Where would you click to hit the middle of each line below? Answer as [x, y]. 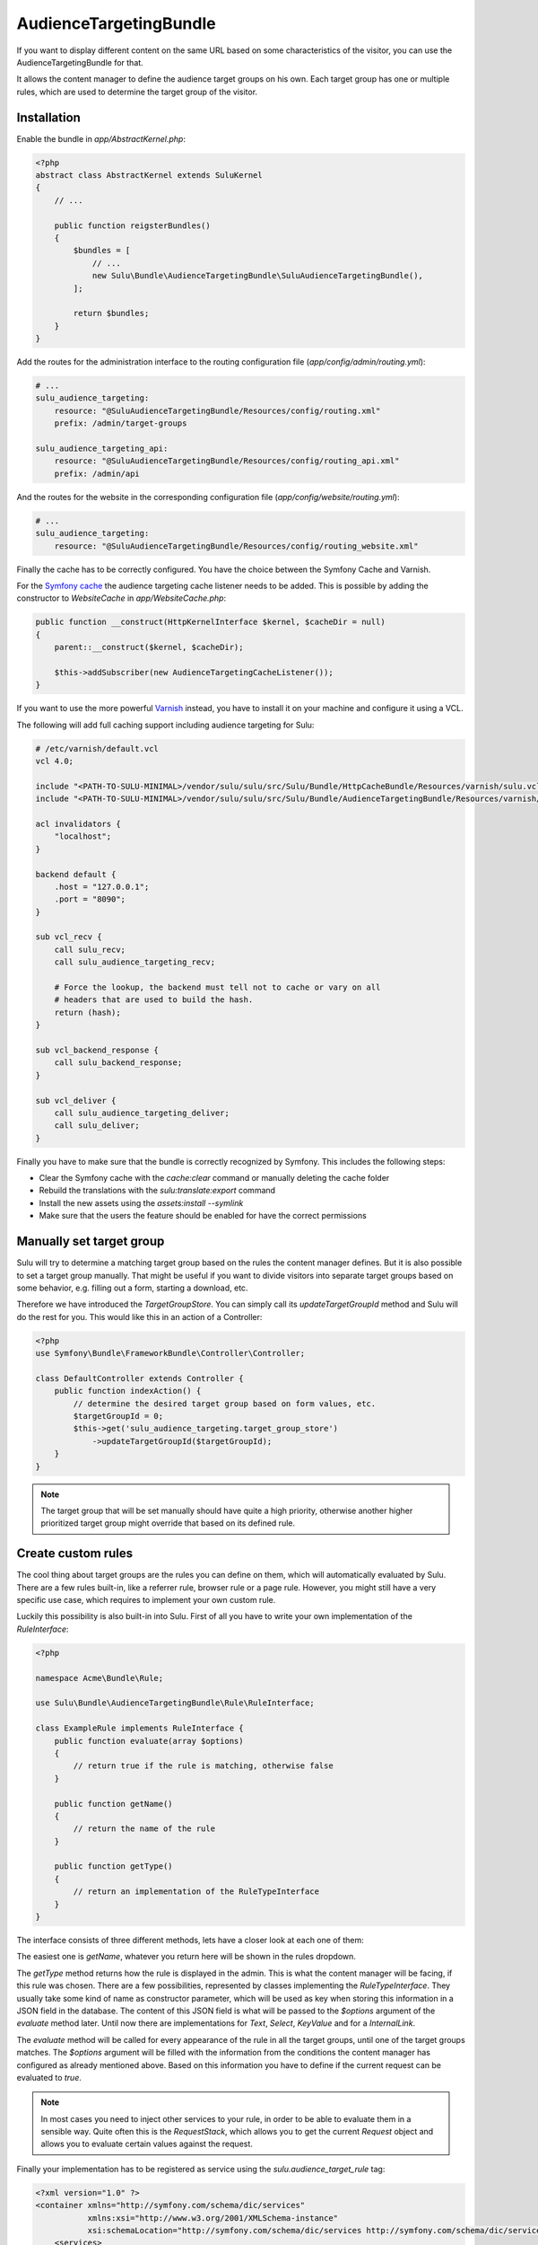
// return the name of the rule [144, 1829]
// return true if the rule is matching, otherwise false [203, 1766]
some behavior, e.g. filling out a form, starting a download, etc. [132, 1288]
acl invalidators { [78, 823]
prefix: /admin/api [97, 473]
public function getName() [114, 1804]
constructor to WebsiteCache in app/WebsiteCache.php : [121, 598]
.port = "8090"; [90, 899]
